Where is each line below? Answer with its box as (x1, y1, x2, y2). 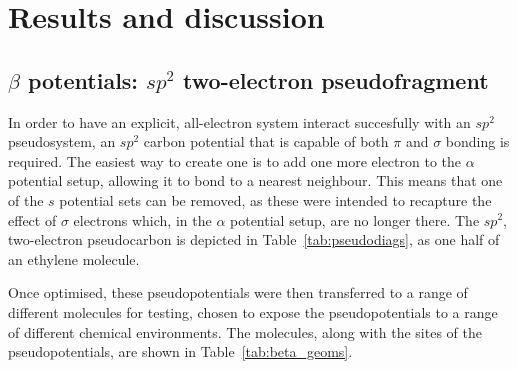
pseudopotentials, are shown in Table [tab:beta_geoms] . (8, 341, 353, 362)
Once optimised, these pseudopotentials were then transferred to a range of (8, 282, 468, 303)
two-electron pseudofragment (183, 64, 489, 95)
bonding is (445, 131, 510, 152)
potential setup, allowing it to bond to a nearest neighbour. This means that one (8, 170, 503, 191)
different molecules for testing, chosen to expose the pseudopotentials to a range (8, 301, 498, 322)
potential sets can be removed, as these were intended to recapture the (59, 189, 492, 210)
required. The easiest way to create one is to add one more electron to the (8, 150, 462, 171)
